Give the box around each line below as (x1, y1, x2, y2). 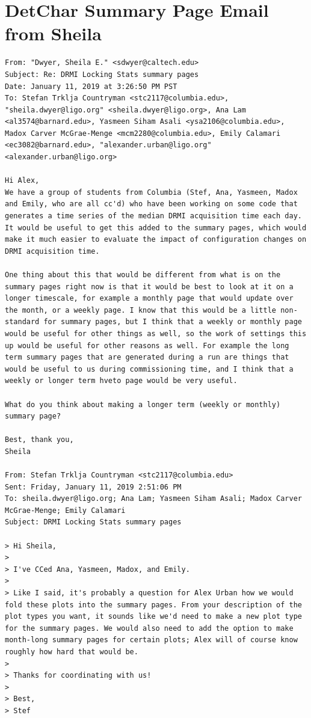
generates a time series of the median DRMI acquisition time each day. (5, 212, 302, 221)
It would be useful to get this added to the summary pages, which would (5, 223, 307, 232)
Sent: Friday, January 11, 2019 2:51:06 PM (5, 482, 182, 491)
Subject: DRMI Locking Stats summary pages (5, 518, 182, 527)
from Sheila (5, 21, 102, 46)
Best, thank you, (5, 435, 74, 444)
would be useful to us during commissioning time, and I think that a (5, 364, 294, 373)
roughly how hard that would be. (5, 648, 138, 656)
